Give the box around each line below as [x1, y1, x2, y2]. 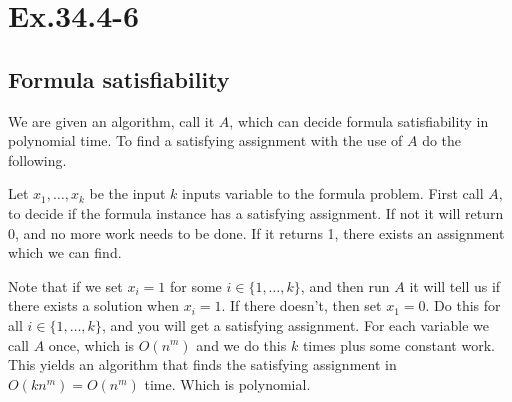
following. [8, 149, 67, 170]
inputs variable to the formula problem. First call [182, 183, 484, 204]
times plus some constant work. [302, 334, 495, 355]
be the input [89, 183, 166, 204]
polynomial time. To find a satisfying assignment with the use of [8, 130, 403, 151]
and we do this [196, 334, 287, 355]
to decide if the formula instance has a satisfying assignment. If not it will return [8, 202, 504, 223]
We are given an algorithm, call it [8, 110, 215, 131]
